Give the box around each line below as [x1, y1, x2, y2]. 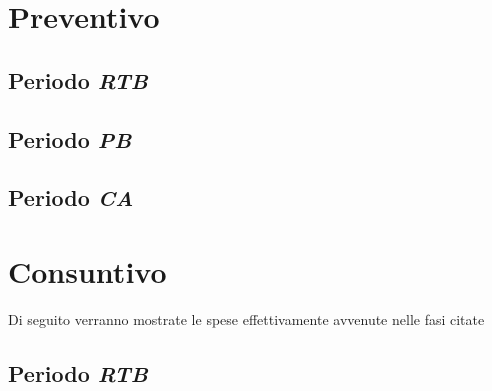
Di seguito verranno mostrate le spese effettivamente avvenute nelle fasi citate [8, 308, 485, 329]
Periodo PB [8, 123, 132, 154]
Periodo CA [8, 182, 134, 213]
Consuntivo [8, 250, 167, 291]
